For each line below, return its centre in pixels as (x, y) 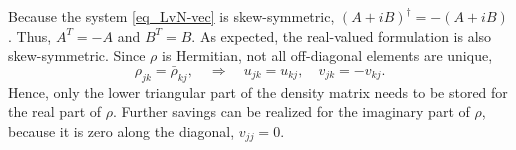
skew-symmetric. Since (77, 55)
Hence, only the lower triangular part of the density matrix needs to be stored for (258, 91)
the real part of (55, 111)
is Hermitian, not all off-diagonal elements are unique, (327, 55)
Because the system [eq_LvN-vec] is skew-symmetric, (171, 16)
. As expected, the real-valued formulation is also (341, 35)
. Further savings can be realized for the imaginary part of (291, 111)
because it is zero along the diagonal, (121, 130)
